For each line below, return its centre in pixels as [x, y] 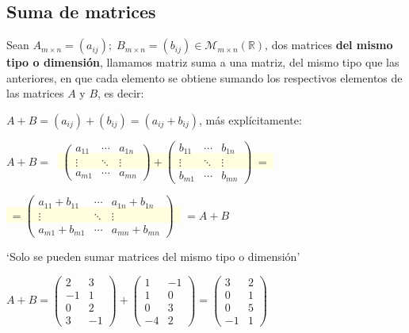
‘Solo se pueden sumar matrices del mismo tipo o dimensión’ [153, 256]
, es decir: [121, 93]
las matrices [35, 93]
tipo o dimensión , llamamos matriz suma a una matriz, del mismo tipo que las [203, 62]
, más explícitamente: [250, 119]
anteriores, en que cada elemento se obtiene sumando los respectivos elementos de [204, 77]
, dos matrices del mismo [329, 45]
